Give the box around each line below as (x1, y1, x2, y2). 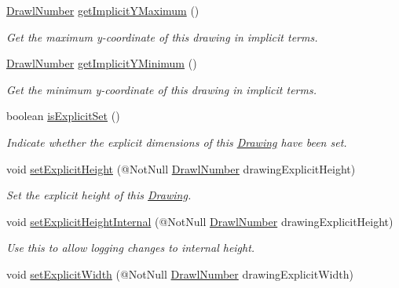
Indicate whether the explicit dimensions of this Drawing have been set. (6, 133, 347, 150)
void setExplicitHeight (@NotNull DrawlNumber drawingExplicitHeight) (6, 160, 356, 177)
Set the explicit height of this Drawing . (6, 187, 192, 203)
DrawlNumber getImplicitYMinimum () (6, 55, 197, 71)
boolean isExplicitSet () (6, 108, 120, 124)
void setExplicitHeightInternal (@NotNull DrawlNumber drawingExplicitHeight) (6, 213, 394, 229)
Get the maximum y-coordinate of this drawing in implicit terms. (6, 28, 318, 45)
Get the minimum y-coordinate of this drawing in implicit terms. (6, 81, 317, 97)
